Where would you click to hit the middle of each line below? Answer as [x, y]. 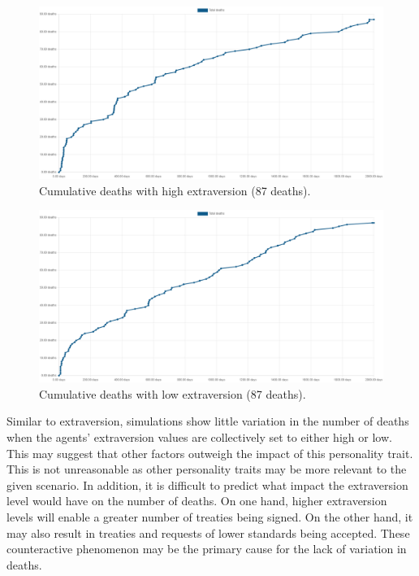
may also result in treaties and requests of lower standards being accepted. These [208, 532]
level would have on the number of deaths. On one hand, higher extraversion [197, 501]
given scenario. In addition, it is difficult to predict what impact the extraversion [207, 484]
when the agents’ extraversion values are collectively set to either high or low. [199, 436]
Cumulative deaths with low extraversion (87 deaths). [173, 393]
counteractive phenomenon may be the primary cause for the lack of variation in [207, 549]
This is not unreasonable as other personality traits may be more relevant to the [207, 469]
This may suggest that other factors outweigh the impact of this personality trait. [210, 453]
